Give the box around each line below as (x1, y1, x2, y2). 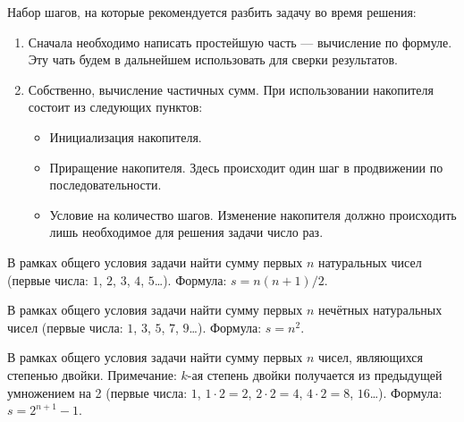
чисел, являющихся (317, 348, 423, 367)
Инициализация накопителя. (49, 127, 202, 146)
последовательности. (49, 175, 162, 194)
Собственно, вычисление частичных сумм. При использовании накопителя (28, 80, 434, 98)
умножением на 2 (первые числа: (7, 383, 188, 401)
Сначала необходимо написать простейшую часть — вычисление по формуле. (28, 32, 452, 51)
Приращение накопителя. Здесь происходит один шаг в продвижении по (49, 157, 443, 176)
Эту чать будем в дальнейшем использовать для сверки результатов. (28, 50, 398, 69)
